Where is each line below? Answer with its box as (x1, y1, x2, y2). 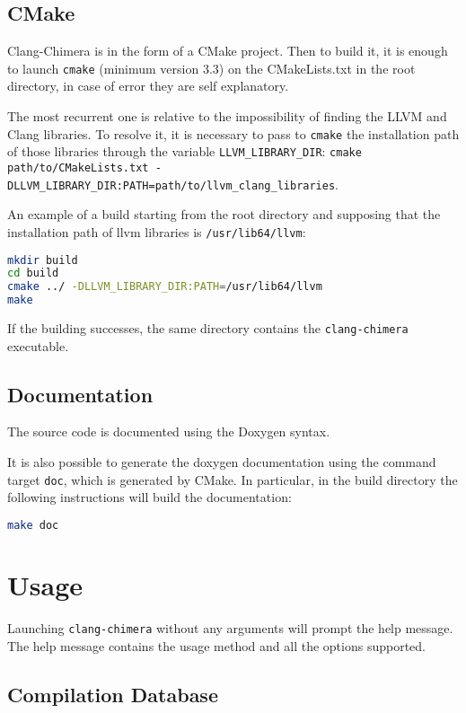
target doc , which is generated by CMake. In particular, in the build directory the (7, 470, 458, 489)
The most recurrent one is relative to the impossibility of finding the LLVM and (7, 107, 447, 126)
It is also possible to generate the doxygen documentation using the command (7, 453, 436, 471)
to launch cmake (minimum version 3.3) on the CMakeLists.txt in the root (7, 58, 416, 77)
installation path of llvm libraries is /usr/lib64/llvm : (7, 222, 306, 241)
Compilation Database (7, 680, 218, 708)
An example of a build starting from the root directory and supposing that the (7, 205, 441, 224)
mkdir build (7, 253, 78, 267)
